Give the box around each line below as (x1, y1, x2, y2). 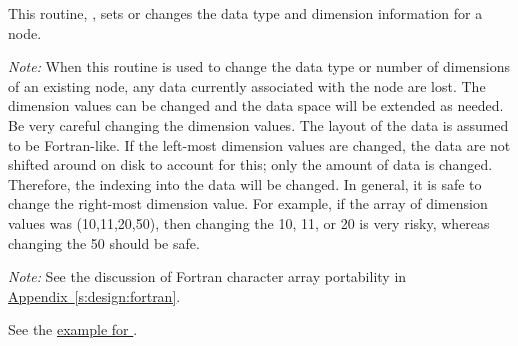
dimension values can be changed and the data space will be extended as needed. (8, 95, 504, 116)
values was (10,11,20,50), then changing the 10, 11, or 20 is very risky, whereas (8, 212, 490, 233)
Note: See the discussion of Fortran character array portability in (8, 266, 407, 287)
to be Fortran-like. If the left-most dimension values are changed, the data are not (8, 134, 511, 155)
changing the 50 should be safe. (8, 232, 200, 253)
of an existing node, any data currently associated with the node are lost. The (8, 75, 486, 96)
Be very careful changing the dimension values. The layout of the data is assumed (8, 114, 509, 135)
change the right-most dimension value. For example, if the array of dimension (8, 193, 488, 214)
